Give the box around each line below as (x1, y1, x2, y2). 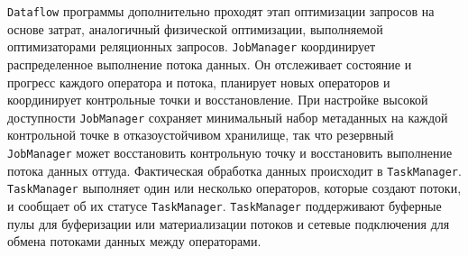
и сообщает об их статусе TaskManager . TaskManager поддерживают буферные (7, 196, 442, 215)
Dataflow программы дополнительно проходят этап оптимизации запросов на (7, 2, 435, 20)
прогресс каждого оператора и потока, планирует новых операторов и (7, 72, 390, 91)
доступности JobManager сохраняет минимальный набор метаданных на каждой (7, 107, 448, 126)
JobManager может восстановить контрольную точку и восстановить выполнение (7, 142, 453, 161)
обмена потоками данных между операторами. (7, 232, 262, 251)
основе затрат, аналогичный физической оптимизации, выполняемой (7, 19, 383, 38)
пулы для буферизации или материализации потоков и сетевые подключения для (7, 214, 450, 233)
